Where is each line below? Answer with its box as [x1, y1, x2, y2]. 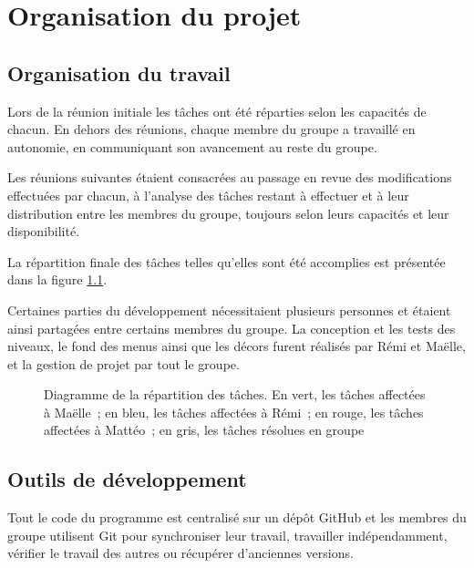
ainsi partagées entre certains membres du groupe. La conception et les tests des [7, 318, 456, 337]
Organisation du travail [7, 58, 231, 87]
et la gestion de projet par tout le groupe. [7, 354, 240, 373]
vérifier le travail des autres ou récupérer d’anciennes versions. [7, 543, 354, 563]
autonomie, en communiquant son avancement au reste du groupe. [7, 137, 377, 156]
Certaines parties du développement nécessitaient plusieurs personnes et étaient [7, 300, 451, 319]
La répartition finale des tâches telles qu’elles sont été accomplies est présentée [7, 252, 446, 271]
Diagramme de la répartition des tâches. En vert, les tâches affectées [44, 385, 426, 404]
